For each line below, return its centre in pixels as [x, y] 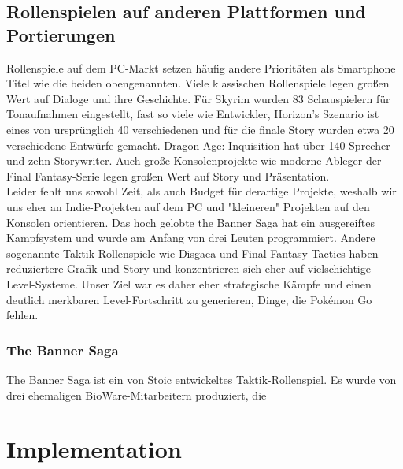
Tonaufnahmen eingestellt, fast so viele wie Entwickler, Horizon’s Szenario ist [193, 114]
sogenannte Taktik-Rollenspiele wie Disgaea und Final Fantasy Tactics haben [192, 253]
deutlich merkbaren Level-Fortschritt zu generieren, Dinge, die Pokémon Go [189, 299]
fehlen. [22, 315]
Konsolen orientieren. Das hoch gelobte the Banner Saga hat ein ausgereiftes [190, 222]
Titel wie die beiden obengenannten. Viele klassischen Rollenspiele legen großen [198, 83]
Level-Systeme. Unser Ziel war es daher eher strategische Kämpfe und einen [189, 283]
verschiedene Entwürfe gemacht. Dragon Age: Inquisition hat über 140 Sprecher [198, 145]
